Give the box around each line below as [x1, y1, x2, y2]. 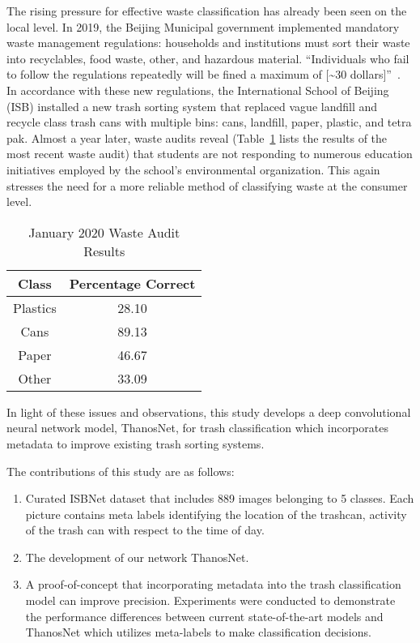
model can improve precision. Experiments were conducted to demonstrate [25, 592, 396, 609]
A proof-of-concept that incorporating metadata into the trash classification [25, 576, 401, 593]
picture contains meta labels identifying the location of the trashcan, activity [25, 505, 407, 522]
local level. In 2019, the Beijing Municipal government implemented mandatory [6, 18, 400, 35]
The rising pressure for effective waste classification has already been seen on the [6, 2, 407, 19]
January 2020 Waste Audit [28, 222, 180, 242]
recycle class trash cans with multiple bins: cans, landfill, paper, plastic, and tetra [6, 114, 412, 131]
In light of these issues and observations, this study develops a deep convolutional [6, 403, 411, 420]
